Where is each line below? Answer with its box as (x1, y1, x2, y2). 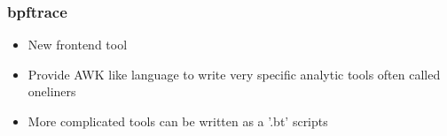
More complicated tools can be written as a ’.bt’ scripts (27, 112, 328, 130)
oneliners (27, 82, 76, 101)
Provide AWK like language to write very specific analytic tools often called (27, 64, 441, 83)
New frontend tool (27, 35, 128, 54)
